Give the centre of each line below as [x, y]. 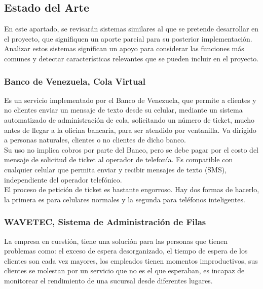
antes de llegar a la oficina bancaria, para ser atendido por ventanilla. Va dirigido [130, 130]
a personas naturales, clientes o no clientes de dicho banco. [95, 140]
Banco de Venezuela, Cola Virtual [75, 81]
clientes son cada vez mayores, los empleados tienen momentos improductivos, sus [131, 260]
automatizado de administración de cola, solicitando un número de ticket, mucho [129, 119]
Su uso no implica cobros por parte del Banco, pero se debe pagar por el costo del [131, 149]
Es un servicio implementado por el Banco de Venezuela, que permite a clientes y [130, 100]
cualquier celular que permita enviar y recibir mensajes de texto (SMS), [116, 169]
